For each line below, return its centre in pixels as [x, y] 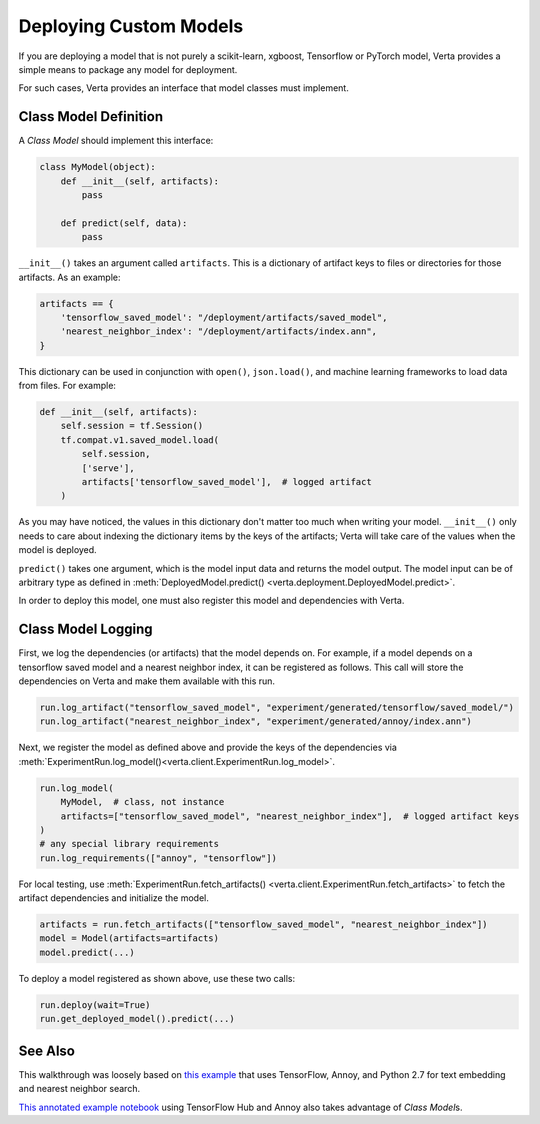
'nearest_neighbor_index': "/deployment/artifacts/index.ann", [219, 331]
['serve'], [108, 468]
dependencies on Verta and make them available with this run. [146, 681]
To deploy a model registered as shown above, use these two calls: [157, 978]
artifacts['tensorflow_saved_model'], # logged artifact [226, 482]
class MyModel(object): [98, 167]
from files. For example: [67, 386]
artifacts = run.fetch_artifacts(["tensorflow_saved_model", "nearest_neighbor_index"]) [264, 924]
